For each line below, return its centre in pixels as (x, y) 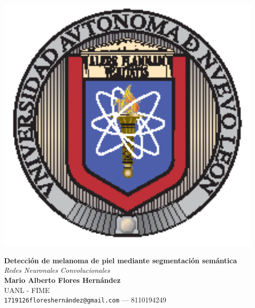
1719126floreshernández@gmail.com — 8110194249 (85, 300)
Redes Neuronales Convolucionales (57, 270)
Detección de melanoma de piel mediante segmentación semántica (120, 260)
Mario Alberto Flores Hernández (62, 280)
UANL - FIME (27, 290)
